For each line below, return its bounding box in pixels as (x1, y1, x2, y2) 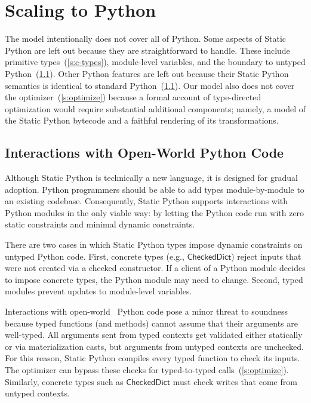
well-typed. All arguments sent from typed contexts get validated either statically (5, 328, 303, 341)
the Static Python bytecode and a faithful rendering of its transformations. (5, 114, 279, 127)
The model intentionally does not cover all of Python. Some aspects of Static (5, 32, 287, 45)
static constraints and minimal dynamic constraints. (5, 218, 195, 230)
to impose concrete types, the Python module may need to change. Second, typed (5, 273, 303, 285)
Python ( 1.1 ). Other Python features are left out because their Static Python (5, 67, 289, 79)
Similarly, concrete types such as (5, 375, 124, 387)
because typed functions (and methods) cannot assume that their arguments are (5, 316, 298, 329)
